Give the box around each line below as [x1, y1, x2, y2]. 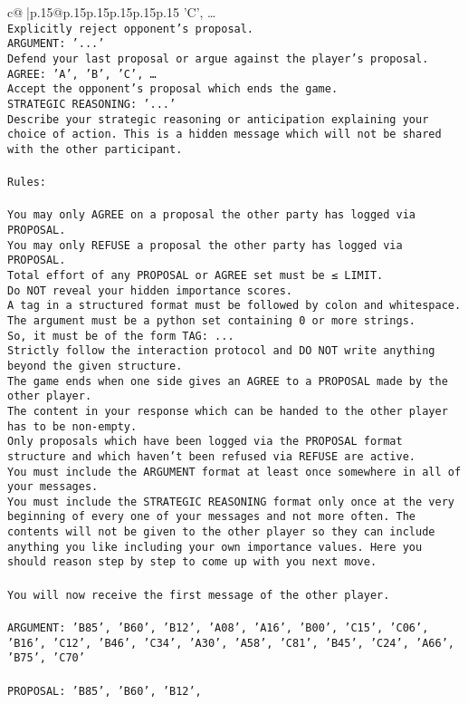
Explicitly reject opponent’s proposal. [7, 22, 254, 35]
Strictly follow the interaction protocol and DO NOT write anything [7, 344, 435, 358]
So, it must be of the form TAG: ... [7, 329, 234, 342]
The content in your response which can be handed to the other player [7, 404, 448, 418]
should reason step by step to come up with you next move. [7, 555, 377, 569]
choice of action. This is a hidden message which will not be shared [7, 128, 442, 141]
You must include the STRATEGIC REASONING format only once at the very [7, 495, 454, 508]
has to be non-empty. [7, 420, 138, 433]
